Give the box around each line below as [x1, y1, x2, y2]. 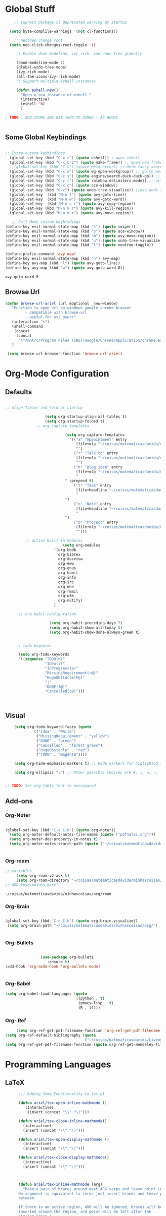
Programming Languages [5, 1059, 111, 1070]
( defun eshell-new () [16, 88, 58, 93]
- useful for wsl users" [25, 315, 77, 320]
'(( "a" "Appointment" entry [69, 437, 127, 442]
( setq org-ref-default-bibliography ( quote [5, 1033, 96, 1037]
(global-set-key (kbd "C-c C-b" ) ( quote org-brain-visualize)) [5, 918, 138, 923]
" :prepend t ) [65, 479, 94, 484]
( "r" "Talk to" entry [73, 451, 119, 456]
